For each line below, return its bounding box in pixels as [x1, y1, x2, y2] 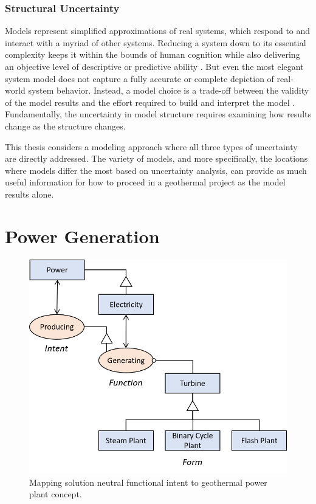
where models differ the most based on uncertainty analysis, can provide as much [5, 164, 307, 176]
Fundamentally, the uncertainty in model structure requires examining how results [5, 108, 311, 120]
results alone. [5, 187, 54, 200]
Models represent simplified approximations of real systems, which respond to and [5, 24, 311, 37]
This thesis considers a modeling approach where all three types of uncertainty [5, 140, 298, 153]
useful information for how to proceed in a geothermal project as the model [5, 176, 286, 188]
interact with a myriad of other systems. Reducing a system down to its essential [5, 36, 306, 49]
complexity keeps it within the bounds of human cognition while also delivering [5, 48, 300, 61]
